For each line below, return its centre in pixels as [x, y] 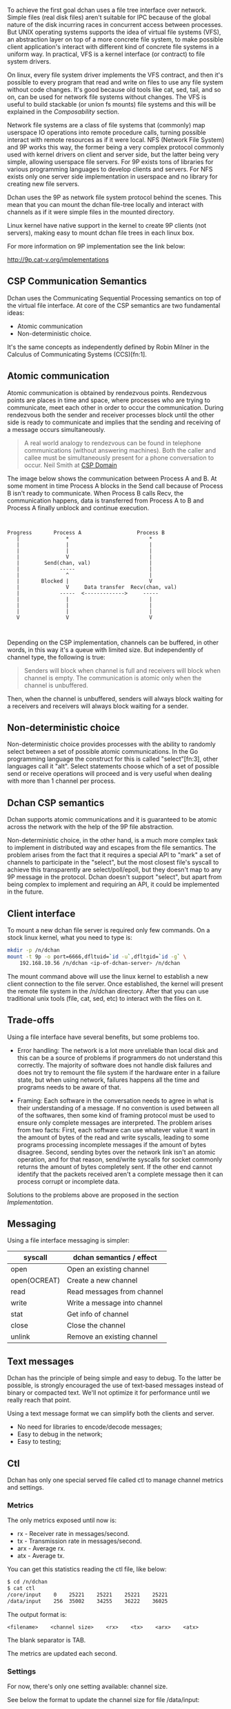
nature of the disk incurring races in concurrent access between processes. [115, 25]
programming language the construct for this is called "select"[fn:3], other [113, 759]
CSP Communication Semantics [77, 281]
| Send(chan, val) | [84, 563]
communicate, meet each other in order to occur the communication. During [115, 407]
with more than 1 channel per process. [61, 781]
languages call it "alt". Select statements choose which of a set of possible [113, 766]
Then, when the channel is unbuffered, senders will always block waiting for [115, 698]
